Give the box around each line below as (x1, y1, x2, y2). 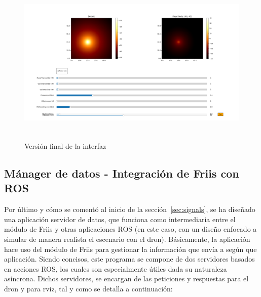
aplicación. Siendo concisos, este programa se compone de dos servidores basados (4, 253, 255, 264)
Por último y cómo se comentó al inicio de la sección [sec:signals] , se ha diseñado (4, 204, 255, 215)
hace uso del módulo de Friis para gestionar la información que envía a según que (4, 243, 257, 254)
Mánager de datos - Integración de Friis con (4, 165, 239, 181)
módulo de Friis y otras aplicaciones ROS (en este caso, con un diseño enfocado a (4, 224, 257, 234)
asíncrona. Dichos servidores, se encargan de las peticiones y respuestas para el (4, 273, 249, 284)
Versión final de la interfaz (24, 140, 106, 151)
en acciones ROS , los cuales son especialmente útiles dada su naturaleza (4, 263, 227, 274)
